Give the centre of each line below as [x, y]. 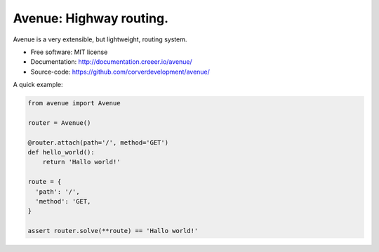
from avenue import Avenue [74, 103]
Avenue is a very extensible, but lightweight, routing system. [100, 39]
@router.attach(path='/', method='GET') [98, 142]
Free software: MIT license [69, 52]
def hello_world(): [61, 152]
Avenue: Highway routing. [91, 18]
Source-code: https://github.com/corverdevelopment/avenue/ [120, 72]
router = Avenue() [59, 122]
